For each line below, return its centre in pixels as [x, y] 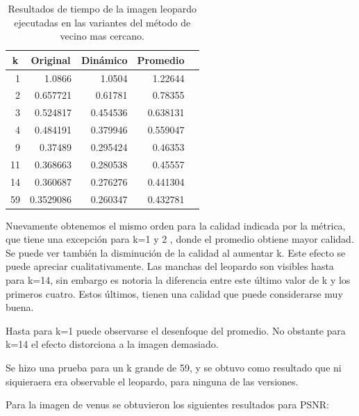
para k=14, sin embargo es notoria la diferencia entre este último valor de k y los [178, 280]
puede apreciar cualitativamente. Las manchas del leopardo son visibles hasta [170, 266]
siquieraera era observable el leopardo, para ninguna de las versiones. [152, 381]
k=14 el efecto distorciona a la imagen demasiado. [112, 344]
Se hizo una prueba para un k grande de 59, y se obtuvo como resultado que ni [174, 367]
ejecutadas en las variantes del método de [102, 22]
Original [51, 59]
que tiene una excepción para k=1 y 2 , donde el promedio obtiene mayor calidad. [180, 239]
